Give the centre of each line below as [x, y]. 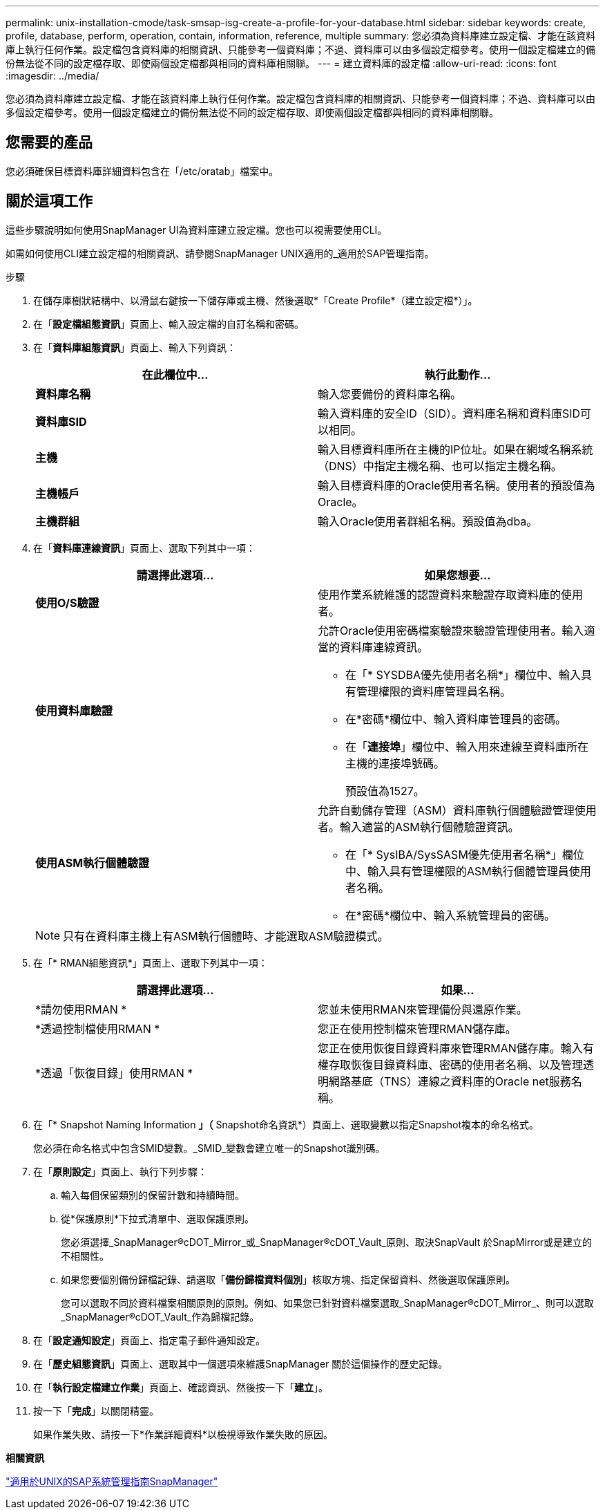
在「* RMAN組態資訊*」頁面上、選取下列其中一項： [151, 962]
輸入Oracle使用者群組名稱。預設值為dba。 [428, 521]
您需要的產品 [49, 142]
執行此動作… [458, 374]
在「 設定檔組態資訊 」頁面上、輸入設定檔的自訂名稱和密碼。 [169, 324]
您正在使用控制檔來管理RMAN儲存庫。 [417, 1028]
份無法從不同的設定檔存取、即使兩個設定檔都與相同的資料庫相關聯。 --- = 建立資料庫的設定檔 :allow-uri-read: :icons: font [281, 63]
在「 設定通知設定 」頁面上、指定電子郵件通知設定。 [149, 1340]
